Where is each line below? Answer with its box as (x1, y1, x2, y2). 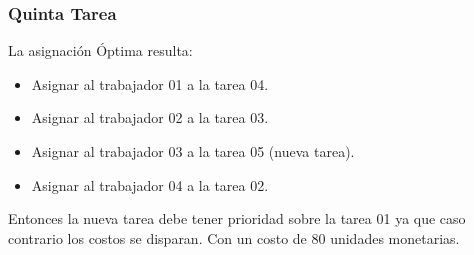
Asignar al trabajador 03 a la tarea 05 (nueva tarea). (31, 141, 355, 161)
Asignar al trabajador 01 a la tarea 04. (31, 73, 269, 94)
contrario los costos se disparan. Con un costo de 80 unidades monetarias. (8, 227, 460, 248)
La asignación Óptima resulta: (8, 40, 193, 61)
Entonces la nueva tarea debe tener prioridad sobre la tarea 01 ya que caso (8, 208, 466, 229)
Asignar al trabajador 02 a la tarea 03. (31, 107, 269, 128)
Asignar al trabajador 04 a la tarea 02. (31, 174, 269, 195)
